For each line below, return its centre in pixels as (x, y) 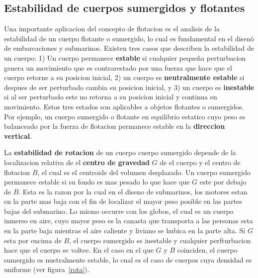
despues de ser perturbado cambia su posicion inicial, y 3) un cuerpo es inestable (129, 87)
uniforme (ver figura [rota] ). (47, 269)
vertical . (18, 136)
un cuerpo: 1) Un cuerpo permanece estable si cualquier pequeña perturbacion (125, 57)
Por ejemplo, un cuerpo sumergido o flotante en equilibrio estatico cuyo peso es (125, 116)
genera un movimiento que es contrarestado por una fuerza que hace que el (118, 67)
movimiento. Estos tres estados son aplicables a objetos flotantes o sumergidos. (124, 106)
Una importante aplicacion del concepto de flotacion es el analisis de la (112, 29)
